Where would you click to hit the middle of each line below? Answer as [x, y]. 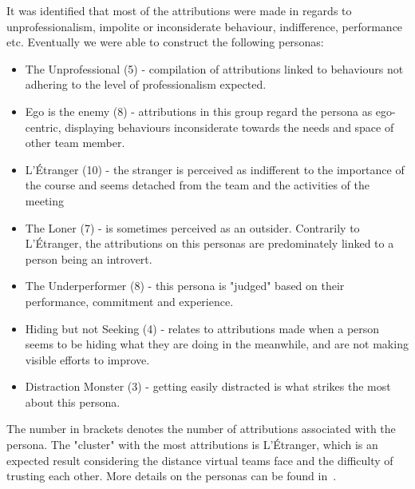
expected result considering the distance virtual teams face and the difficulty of [200, 460]
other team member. [75, 143]
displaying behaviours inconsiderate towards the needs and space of [229, 127]
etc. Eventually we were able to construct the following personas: [165, 42]
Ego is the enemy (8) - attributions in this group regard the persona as [199, 111]
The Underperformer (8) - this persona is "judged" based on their [185, 286]
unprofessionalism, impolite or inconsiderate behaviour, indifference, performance [205, 26]
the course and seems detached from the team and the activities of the [198, 185]
